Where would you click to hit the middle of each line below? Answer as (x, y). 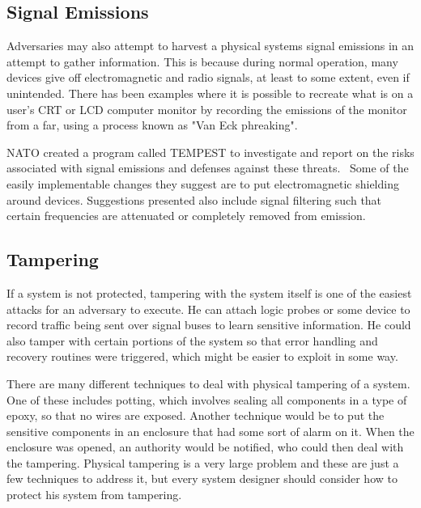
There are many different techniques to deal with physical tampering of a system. (208, 383)
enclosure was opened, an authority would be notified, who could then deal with (205, 447)
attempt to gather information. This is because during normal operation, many (202, 61)
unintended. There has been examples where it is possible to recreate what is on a (210, 93)
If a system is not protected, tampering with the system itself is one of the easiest (209, 292)
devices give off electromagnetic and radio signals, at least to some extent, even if (208, 77)
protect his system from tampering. (94, 495)
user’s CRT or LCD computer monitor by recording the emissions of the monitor (207, 109)
